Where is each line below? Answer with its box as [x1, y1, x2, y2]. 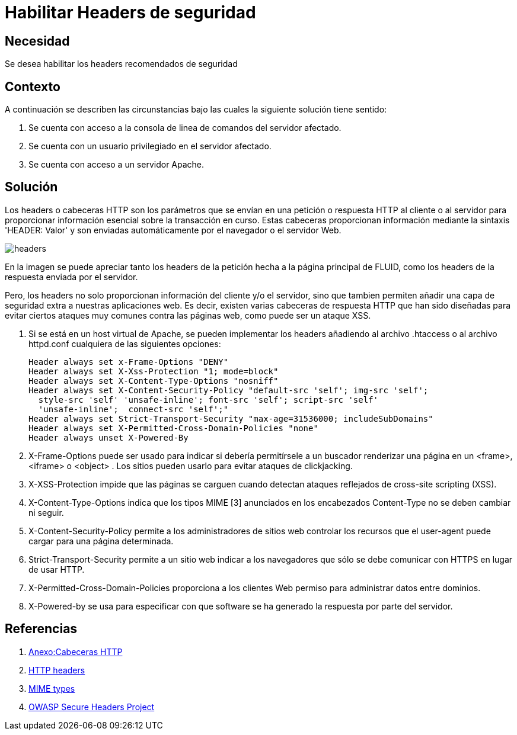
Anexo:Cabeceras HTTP [28, 646, 123, 657]
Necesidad [5, 33, 70, 49]
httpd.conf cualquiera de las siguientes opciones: [28, 338, 221, 349]
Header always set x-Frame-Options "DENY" [28, 357, 229, 367]
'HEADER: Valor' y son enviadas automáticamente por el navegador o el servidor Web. [5, 224, 342, 235]
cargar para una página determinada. [28, 535, 174, 546]
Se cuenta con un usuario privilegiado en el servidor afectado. [28, 141, 272, 152]
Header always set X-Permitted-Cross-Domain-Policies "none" [28, 423, 318, 433]
